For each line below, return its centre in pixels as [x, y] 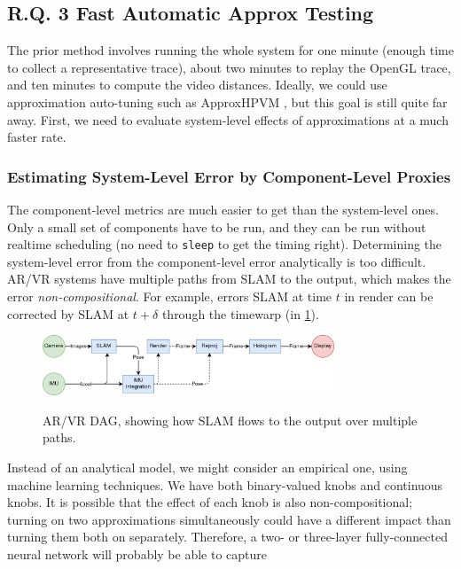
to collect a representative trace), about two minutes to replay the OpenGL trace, [229, 67]
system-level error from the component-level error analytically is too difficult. [217, 261]
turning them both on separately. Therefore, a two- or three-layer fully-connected [227, 537]
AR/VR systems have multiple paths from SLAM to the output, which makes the [229, 279]
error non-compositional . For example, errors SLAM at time [170, 296]
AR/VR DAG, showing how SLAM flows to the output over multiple [230, 420]
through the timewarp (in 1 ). [240, 313]
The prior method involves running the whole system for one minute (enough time [230, 50]
